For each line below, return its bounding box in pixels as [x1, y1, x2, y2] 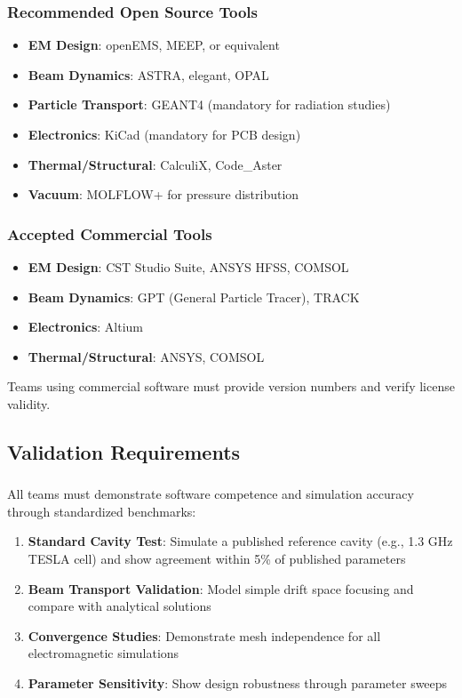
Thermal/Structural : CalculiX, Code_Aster [28, 155, 283, 173]
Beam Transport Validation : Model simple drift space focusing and [28, 579, 414, 598]
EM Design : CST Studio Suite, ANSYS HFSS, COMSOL [28, 258, 349, 276]
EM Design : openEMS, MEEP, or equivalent [28, 36, 280, 54]
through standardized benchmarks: [7, 501, 196, 520]
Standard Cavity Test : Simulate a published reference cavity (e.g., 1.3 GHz [28, 532, 453, 550]
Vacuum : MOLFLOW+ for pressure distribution [28, 185, 299, 204]
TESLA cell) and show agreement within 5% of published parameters [28, 550, 406, 568]
